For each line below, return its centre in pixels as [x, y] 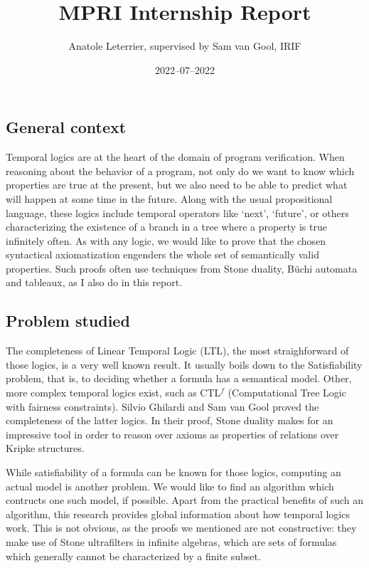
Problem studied [68, 321]
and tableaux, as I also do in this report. [94, 282]
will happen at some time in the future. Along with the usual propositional [169, 198]
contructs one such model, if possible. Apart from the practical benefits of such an [185, 500]
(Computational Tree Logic [287, 393]
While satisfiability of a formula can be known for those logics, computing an [173, 472]
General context [66, 127]
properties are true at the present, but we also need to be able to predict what [177, 185]
